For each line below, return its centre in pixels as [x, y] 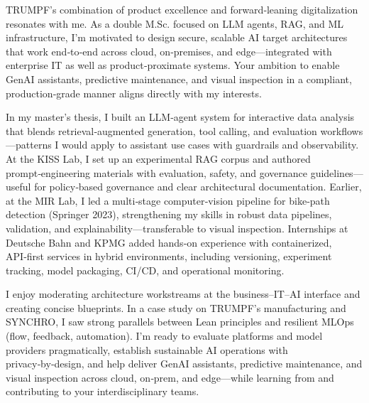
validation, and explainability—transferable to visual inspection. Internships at [177, 228]
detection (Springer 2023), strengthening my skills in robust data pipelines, [169, 214]
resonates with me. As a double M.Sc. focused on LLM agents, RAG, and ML [175, 23]
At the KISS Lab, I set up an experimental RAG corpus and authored [158, 158]
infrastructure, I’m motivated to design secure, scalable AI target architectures [177, 37]
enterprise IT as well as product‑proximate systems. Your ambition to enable [173, 65]
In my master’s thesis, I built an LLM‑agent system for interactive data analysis [180, 117]
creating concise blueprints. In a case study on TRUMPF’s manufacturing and [176, 307]
